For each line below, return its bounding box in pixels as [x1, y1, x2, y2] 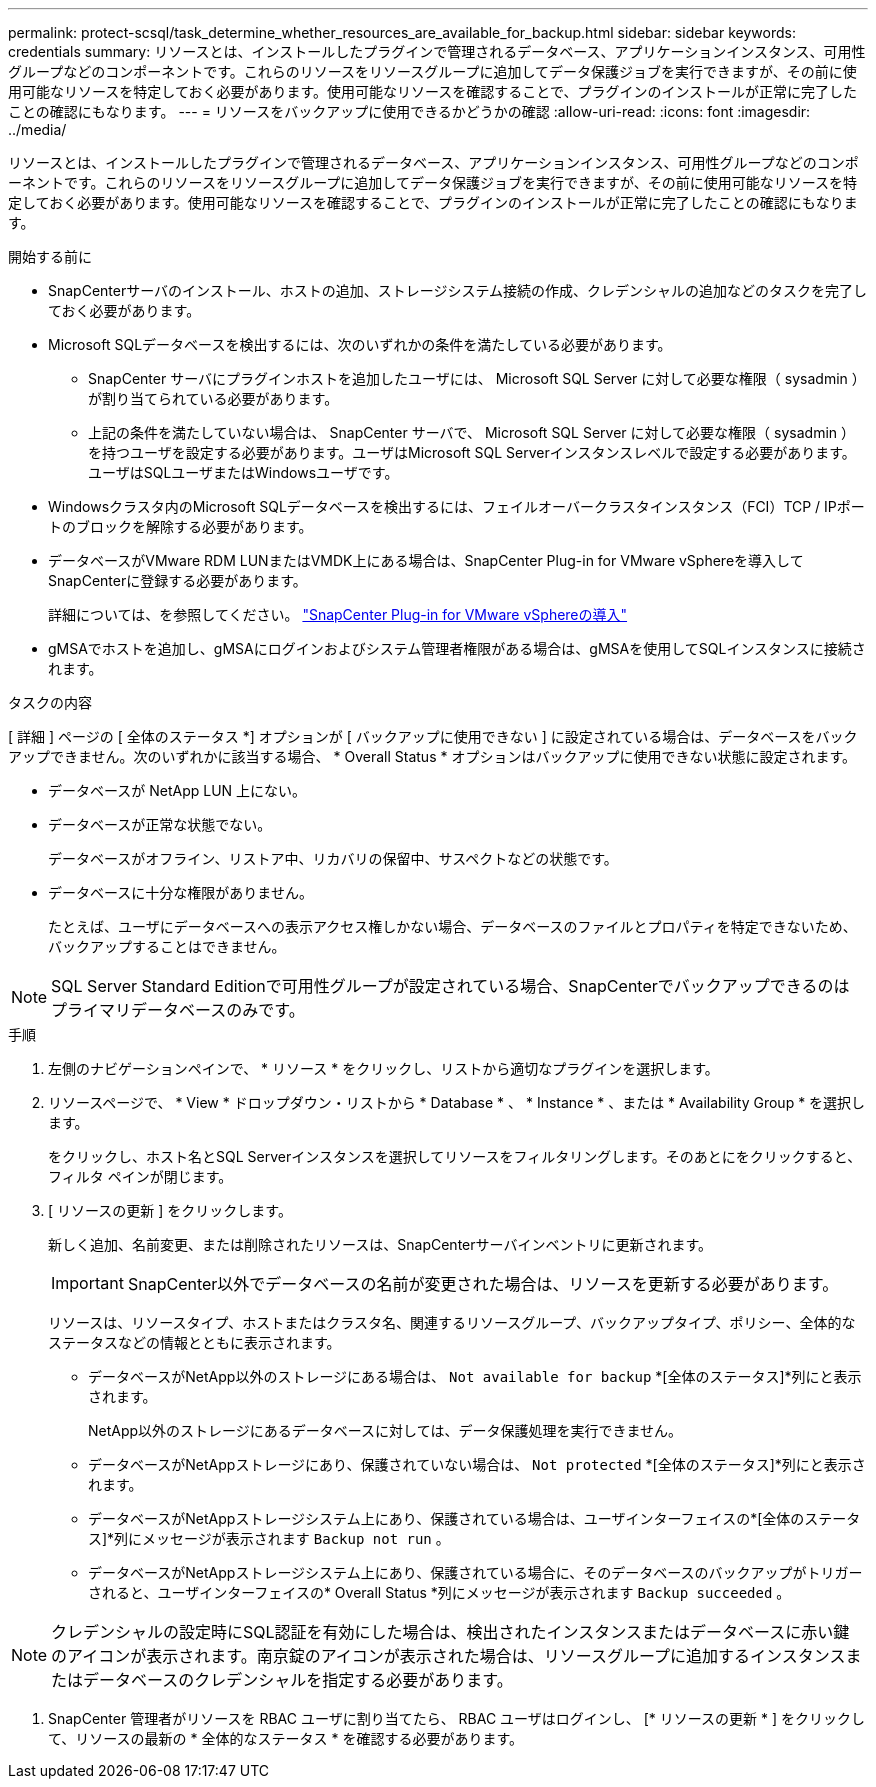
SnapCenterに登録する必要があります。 [48, 572, 307, 589]
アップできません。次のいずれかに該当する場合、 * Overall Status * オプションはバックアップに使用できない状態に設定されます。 [8, 748, 857, 765]
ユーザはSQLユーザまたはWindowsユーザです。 [88, 464, 399, 481]
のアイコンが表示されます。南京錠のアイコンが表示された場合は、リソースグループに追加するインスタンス [51, 1646, 846, 1666]
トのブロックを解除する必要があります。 [48, 518, 313, 535]
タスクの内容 [8, 694, 92, 711]
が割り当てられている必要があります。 [88, 390, 339, 407]
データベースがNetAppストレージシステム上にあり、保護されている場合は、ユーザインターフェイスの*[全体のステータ [88, 1510, 861, 1527]
